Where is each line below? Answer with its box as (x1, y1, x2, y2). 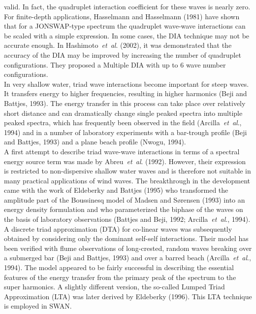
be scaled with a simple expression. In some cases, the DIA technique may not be (4, 30, 250, 40)
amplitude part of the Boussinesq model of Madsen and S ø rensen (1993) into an (4, 194, 245, 205)
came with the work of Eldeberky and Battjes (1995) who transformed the (4, 185, 228, 195)
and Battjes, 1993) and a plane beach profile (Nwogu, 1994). (4, 137, 186, 147)
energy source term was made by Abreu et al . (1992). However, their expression (4, 156, 246, 166)
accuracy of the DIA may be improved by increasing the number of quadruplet (4, 49, 241, 60)
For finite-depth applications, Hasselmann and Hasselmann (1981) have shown (4, 11, 240, 21)
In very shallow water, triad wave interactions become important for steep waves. (4, 78, 249, 89)
